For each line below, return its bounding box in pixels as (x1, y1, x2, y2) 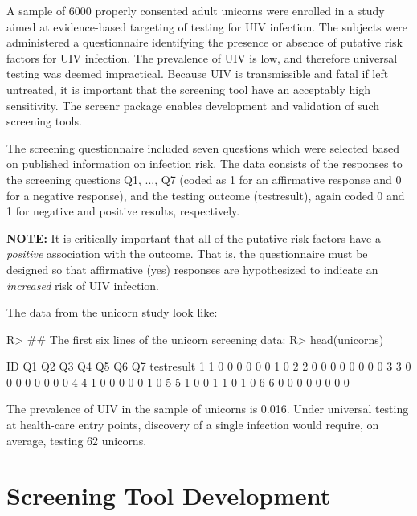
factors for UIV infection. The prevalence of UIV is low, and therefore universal (6, 49, 398, 66)
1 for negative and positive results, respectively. (6, 203, 240, 219)
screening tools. (6, 113, 82, 129)
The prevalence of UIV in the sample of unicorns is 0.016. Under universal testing (6, 400, 409, 417)
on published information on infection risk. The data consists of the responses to (6, 155, 403, 172)
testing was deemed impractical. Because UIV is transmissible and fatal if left (6, 65, 389, 82)
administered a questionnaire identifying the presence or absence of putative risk (6, 34, 403, 51)
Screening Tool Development (6, 479, 331, 512)
